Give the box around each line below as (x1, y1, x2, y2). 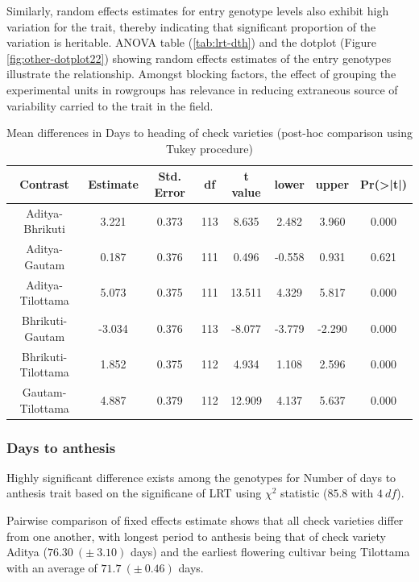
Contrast (19, 176, 69, 193)
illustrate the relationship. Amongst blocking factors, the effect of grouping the (6, 65, 396, 82)
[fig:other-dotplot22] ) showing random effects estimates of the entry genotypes (6, 49, 392, 66)
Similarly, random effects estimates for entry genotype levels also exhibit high (6, 2, 389, 19)
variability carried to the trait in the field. (6, 97, 214, 114)
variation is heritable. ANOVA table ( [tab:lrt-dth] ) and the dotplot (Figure (6, 34, 377, 51)
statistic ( (280, 484, 328, 501)
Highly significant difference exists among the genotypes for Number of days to (6, 468, 396, 485)
